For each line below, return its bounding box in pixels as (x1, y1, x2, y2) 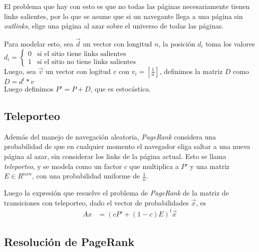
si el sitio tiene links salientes (37, 50, 126, 58)
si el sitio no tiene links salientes (37, 58, 136, 66)
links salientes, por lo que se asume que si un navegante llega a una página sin (4, 10, 243, 21)
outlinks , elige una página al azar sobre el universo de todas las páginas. (4, 20, 224, 31)
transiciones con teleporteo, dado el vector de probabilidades (4, 197, 189, 207)
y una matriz (190, 160, 230, 171)
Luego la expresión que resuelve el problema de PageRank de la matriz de (4, 187, 229, 198)
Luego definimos (4, 83, 54, 94)
